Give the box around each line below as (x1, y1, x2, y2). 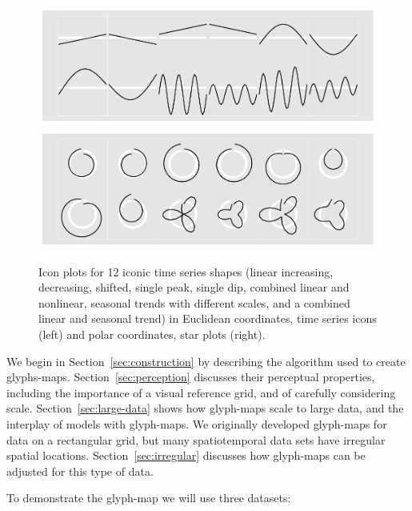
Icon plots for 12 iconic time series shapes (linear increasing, (38, 263, 334, 280)
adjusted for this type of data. (6, 462, 154, 479)
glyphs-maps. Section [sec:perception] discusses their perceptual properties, (6, 368, 375, 385)
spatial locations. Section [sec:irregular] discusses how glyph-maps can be (6, 447, 366, 464)
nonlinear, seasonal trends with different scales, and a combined (38, 294, 350, 311)
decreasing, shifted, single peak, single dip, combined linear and (38, 279, 350, 296)
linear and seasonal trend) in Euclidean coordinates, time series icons (38, 310, 377, 327)
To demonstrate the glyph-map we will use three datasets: (6, 489, 291, 506)
